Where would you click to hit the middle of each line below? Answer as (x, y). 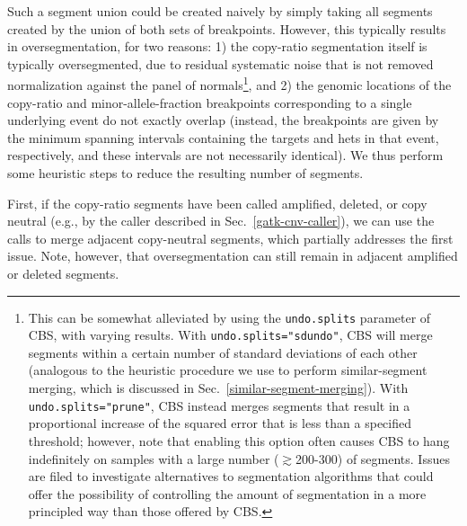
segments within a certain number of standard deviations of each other (223, 352)
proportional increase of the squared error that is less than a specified (220, 423)
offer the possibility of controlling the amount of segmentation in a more (227, 493)
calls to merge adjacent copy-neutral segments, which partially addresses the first (230, 238)
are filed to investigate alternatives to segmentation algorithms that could (231, 476)
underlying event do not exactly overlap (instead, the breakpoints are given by (223, 120)
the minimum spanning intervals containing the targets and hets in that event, (223, 137)
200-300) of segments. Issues (373, 458)
